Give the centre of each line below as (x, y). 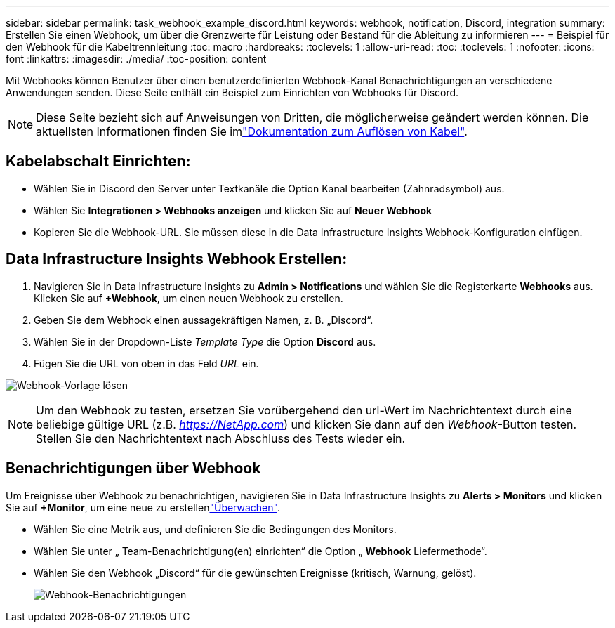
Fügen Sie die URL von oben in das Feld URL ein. (146, 363)
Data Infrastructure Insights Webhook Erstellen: (177, 259)
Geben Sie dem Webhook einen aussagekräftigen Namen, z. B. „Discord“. (204, 320)
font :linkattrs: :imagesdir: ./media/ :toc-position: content (136, 59)
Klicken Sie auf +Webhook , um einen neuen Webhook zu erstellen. (189, 298)
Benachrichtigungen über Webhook (133, 469)
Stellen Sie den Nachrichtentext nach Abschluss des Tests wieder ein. (221, 438)
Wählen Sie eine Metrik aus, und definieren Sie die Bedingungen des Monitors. (215, 529)
